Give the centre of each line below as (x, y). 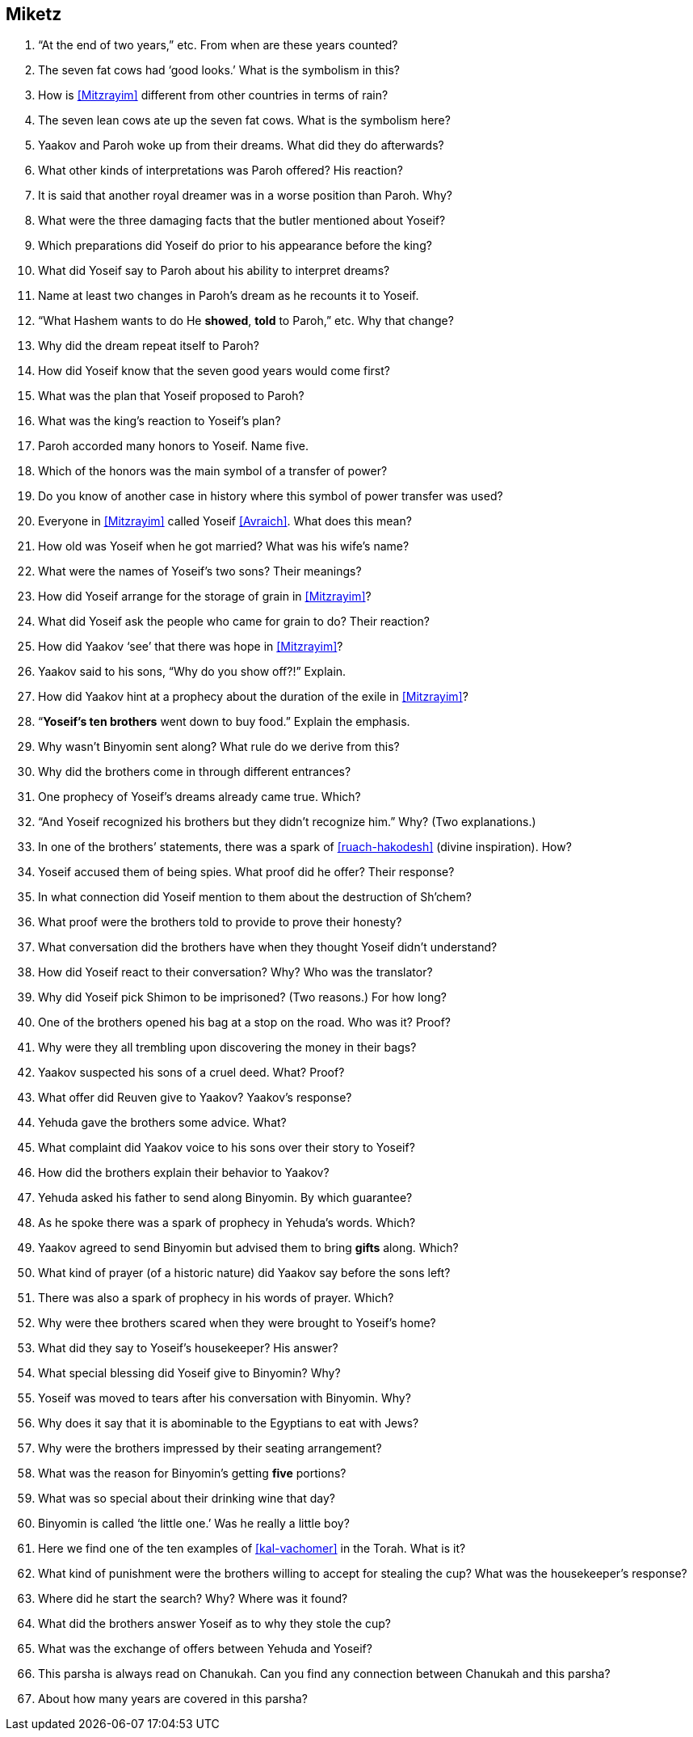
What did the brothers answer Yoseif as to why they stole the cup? (215, 1624)
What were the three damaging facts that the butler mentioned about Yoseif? (242, 221)
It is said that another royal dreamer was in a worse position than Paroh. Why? (245, 196)
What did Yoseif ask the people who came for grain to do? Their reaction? (234, 622)
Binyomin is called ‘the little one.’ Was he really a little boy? (194, 1524)
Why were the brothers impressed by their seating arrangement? (210, 1448)
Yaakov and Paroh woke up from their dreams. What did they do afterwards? (241, 145)
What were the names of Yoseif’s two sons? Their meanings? (200, 571)
